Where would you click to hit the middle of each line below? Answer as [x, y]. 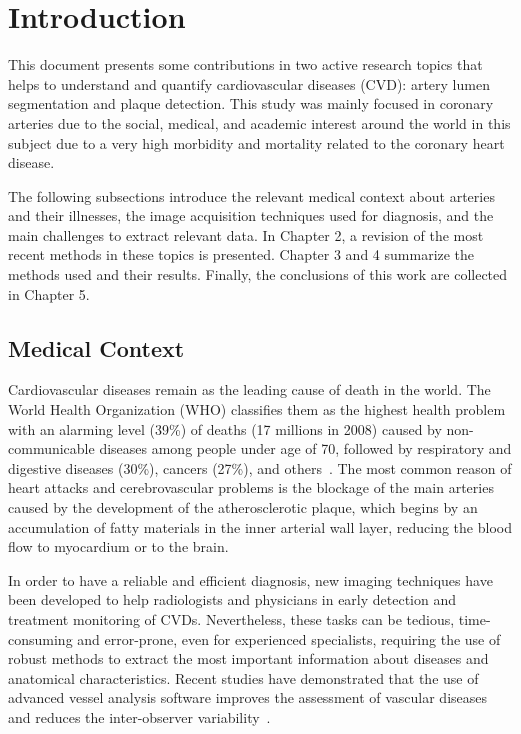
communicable [51, 448]
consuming [40, 638]
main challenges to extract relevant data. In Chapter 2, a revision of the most [246, 234]
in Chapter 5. [49, 293]
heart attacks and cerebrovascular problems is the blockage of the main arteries [251, 487]
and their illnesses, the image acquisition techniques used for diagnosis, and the [251, 215]
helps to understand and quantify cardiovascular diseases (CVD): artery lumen [249, 83]
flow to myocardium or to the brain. [118, 546]
